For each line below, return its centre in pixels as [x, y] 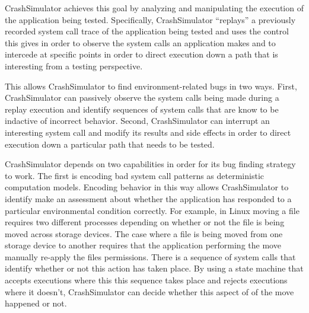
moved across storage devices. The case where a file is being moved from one [144, 233]
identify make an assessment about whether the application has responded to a [148, 198]
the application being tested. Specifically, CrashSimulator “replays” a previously [150, 19]
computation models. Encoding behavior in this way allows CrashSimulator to [147, 187]
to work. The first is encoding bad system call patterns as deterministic [134, 175]
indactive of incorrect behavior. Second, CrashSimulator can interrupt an [137, 121]
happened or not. [36, 303]
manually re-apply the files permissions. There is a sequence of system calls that [150, 256]
